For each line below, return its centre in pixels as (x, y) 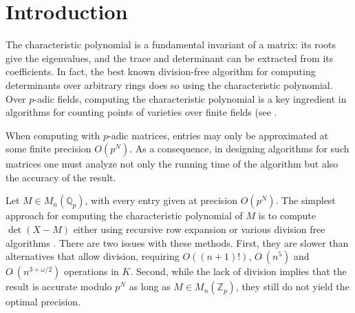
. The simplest (305, 200)
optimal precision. (43, 302)
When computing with (53, 135)
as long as (150, 286)
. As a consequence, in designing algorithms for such (239, 149)
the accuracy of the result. (61, 177)
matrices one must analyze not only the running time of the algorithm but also (172, 164)
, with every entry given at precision (161, 200)
